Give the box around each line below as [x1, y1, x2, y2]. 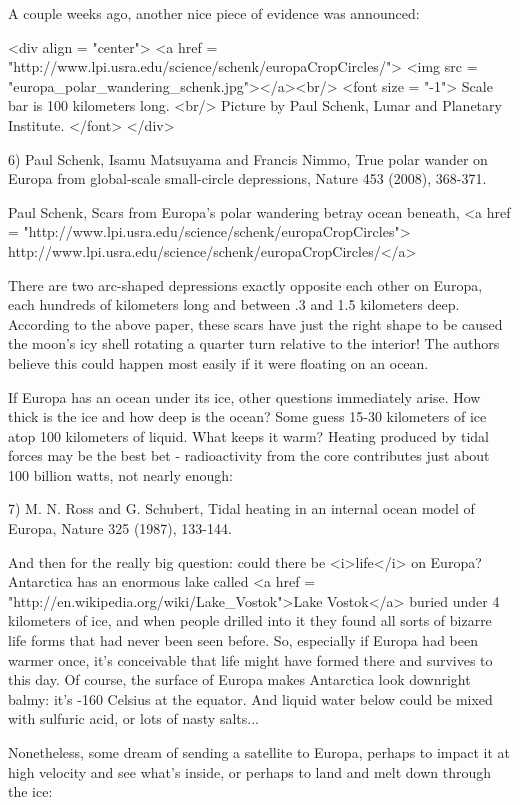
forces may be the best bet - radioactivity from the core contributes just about [8, 445, 490, 466]
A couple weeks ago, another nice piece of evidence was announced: [8, 3, 420, 23]
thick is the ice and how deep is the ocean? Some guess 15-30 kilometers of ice [8, 406, 487, 427]
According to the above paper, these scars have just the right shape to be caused [8, 313, 503, 334]
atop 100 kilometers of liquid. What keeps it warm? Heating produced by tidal [8, 425, 489, 446]
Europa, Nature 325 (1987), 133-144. [8, 518, 232, 539]
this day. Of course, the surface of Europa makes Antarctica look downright [8, 669, 471, 690]
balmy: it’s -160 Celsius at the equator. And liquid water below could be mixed [8, 688, 493, 709]
